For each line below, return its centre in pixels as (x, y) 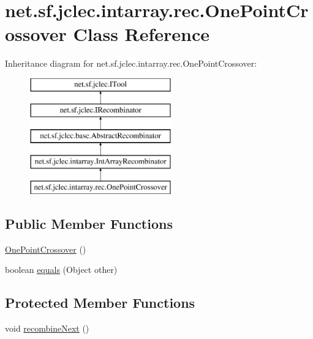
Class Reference (141, 34)
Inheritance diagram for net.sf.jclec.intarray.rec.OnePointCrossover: (131, 63)
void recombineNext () (47, 328)
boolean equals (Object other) (61, 270)
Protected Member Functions (100, 303)
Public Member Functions (89, 223)
